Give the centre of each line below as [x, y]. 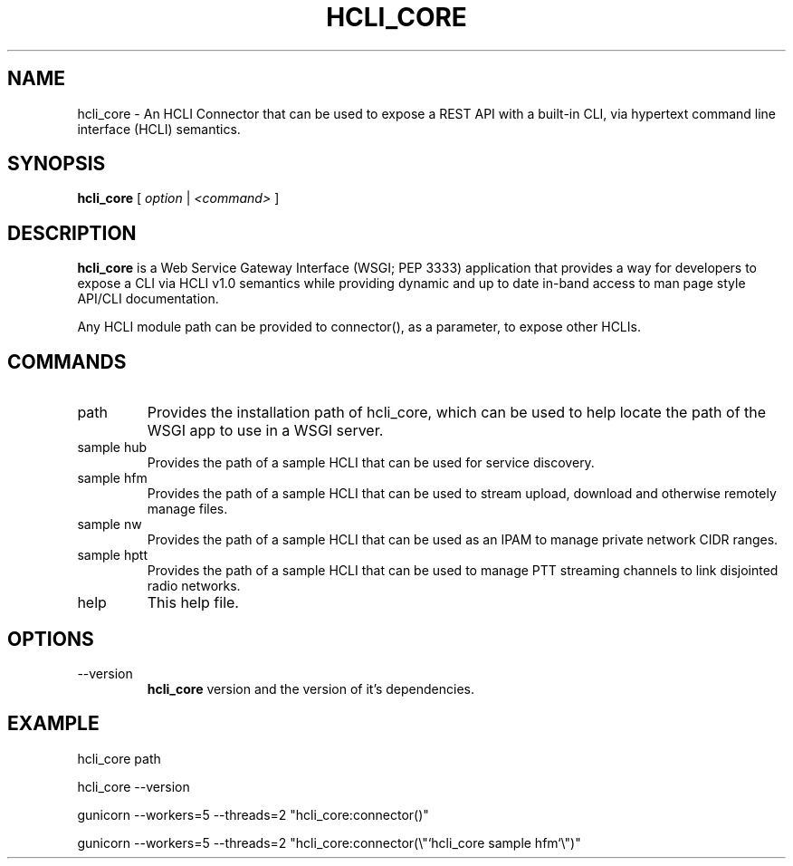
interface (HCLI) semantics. [159, 129]
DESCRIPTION [72, 233]
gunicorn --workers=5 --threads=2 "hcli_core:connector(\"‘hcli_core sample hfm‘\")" [329, 842]
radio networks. [194, 586]
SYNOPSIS [57, 164]
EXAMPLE [53, 724]
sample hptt [112, 555]
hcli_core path [119, 758]
